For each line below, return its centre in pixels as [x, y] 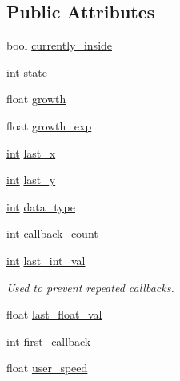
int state [27, 72]
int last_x [31, 152]
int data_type [41, 206]
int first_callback [49, 341]
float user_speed [47, 368]
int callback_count [52, 233]
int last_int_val [46, 260]
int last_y [31, 180]
